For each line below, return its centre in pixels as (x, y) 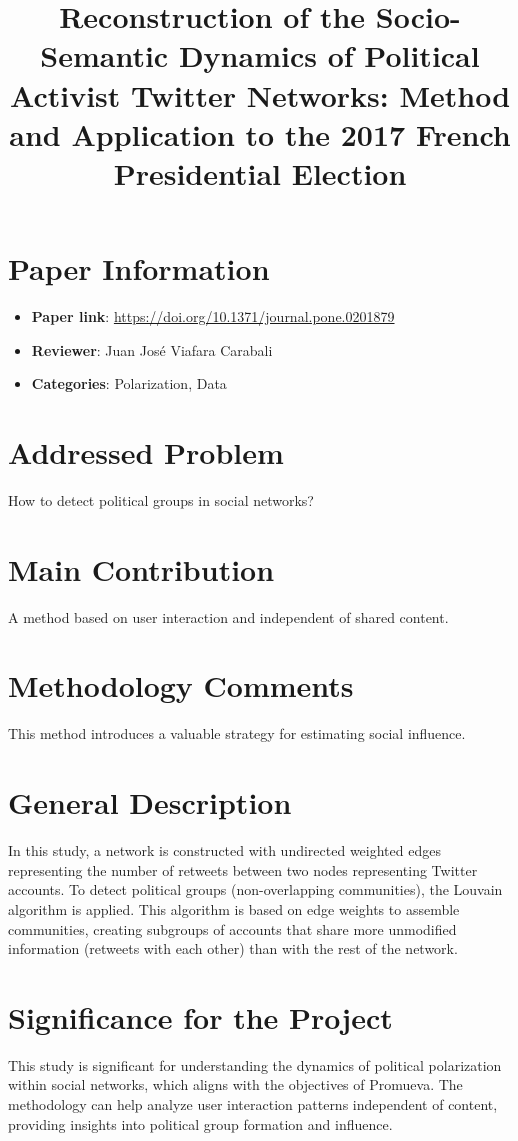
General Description (150, 802)
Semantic (104, 55)
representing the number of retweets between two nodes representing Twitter (243, 869)
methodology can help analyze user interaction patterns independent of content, (253, 1104)
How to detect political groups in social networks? (161, 499)
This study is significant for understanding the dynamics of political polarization (255, 1064)
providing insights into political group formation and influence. (200, 1123)
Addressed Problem (146, 452)
